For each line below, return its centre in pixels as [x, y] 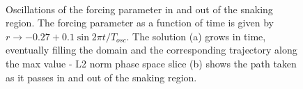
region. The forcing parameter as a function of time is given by [140, 23]
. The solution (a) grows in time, [196, 36]
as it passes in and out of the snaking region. [101, 77]
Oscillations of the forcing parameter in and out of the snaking [139, 9]
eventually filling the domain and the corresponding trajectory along [151, 50]
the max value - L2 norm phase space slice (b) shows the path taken [151, 63]
